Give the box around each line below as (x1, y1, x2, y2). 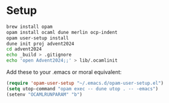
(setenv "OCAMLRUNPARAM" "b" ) (6, 91, 83, 98)
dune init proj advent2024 (6, 41, 75, 47)
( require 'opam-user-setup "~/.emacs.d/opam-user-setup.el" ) (6, 80, 164, 87)
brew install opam (6, 24, 53, 30)
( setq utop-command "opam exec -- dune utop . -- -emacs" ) (6, 85, 159, 91)
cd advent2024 (6, 46, 42, 52)
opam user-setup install (6, 35, 69, 41)
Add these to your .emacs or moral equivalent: (6, 68, 122, 76)
